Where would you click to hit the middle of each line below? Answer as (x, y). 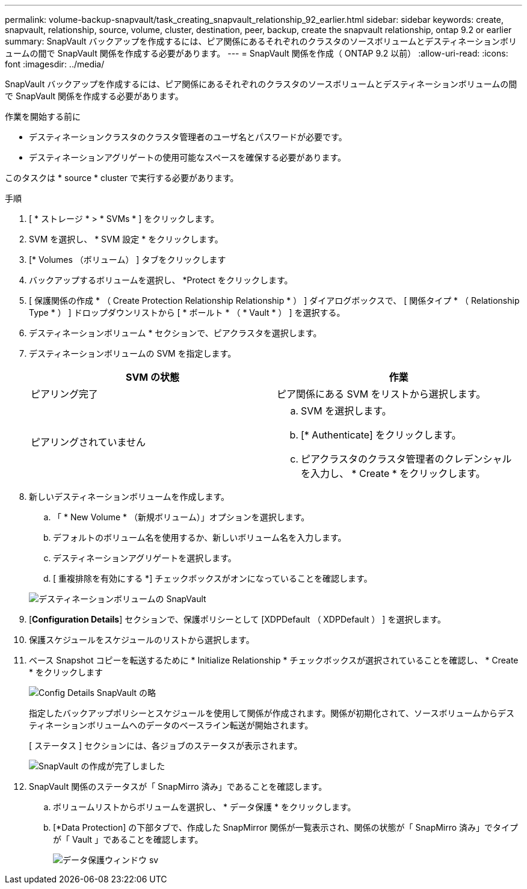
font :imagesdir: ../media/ (55, 64)
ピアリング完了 (65, 394)
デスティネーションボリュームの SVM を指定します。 (133, 353)
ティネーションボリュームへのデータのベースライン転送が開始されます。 (171, 725)
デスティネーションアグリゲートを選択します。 (145, 558)
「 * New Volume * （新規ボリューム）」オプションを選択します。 (181, 517)
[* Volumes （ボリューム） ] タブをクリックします (128, 260)
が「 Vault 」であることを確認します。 (128, 839)
